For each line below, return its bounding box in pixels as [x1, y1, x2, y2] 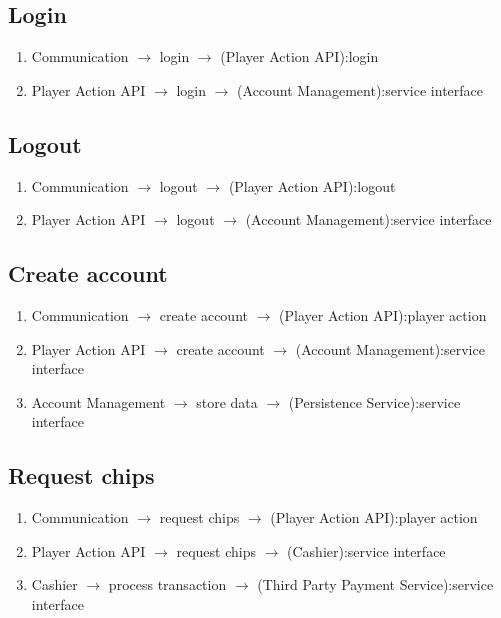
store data [196, 391, 258, 412]
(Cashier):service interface [287, 540, 446, 561]
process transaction [108, 574, 227, 595]
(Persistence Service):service [288, 391, 461, 412]
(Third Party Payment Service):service [257, 574, 494, 595]
